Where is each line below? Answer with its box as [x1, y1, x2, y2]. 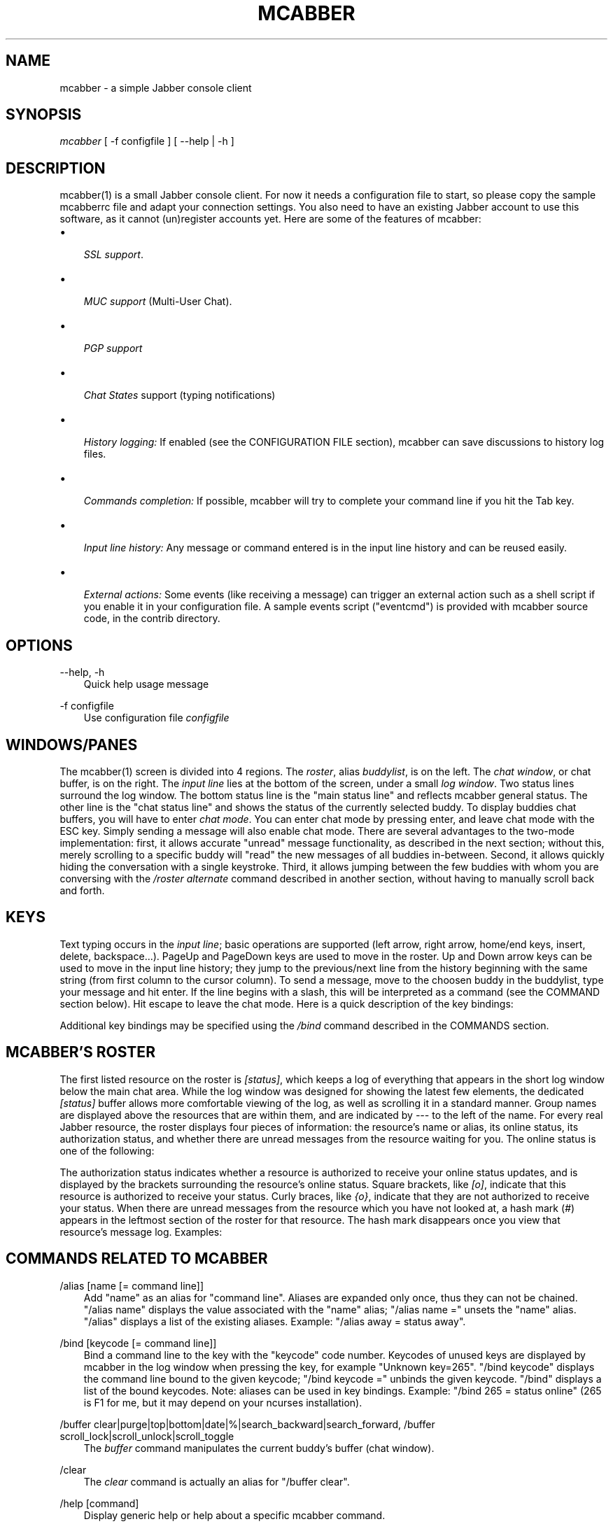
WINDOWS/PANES [6, 735, 138, 754]
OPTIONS [6, 636, 73, 654]
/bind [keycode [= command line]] [59, 1336, 217, 1349]
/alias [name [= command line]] [59, 1279, 204, 1292]
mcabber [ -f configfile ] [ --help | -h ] [59, 135, 234, 148]
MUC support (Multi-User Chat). [83, 295, 232, 308]
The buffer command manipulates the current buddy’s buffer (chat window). [83, 1441, 435, 1454]
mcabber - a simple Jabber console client [59, 81, 252, 94]
